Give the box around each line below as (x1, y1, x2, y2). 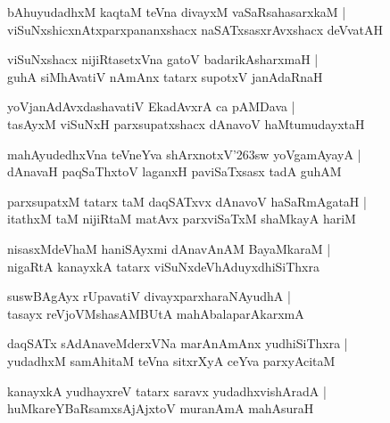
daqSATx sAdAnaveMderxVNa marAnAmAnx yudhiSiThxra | (7, 334, 348, 353)
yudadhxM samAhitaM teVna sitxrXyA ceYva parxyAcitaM (7, 351, 336, 370)
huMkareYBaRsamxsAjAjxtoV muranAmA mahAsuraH (7, 399, 314, 418)
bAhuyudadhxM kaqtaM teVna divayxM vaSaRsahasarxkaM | (7, 3, 346, 20)
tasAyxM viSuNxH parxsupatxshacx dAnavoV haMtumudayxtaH (7, 114, 365, 133)
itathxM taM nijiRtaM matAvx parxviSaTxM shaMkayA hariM (7, 209, 356, 228)
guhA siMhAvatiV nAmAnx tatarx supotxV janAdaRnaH (7, 67, 323, 85)
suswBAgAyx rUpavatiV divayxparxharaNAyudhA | (7, 287, 291, 305)
